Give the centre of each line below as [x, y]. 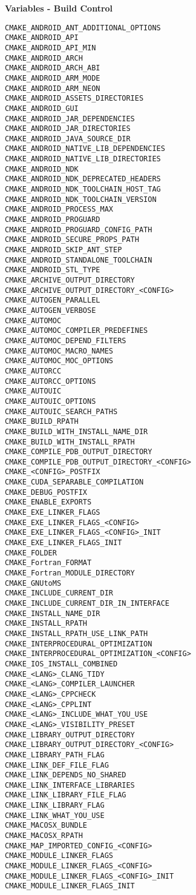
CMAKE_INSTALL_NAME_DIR [53, 613]
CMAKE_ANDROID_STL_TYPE [53, 270]
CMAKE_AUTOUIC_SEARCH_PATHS [61, 411]
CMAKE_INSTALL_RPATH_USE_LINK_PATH [77, 633]
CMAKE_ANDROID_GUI [42, 108]
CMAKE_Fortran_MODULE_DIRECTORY [70, 573]
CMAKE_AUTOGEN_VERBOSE [51, 310]
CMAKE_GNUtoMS [33, 583]
